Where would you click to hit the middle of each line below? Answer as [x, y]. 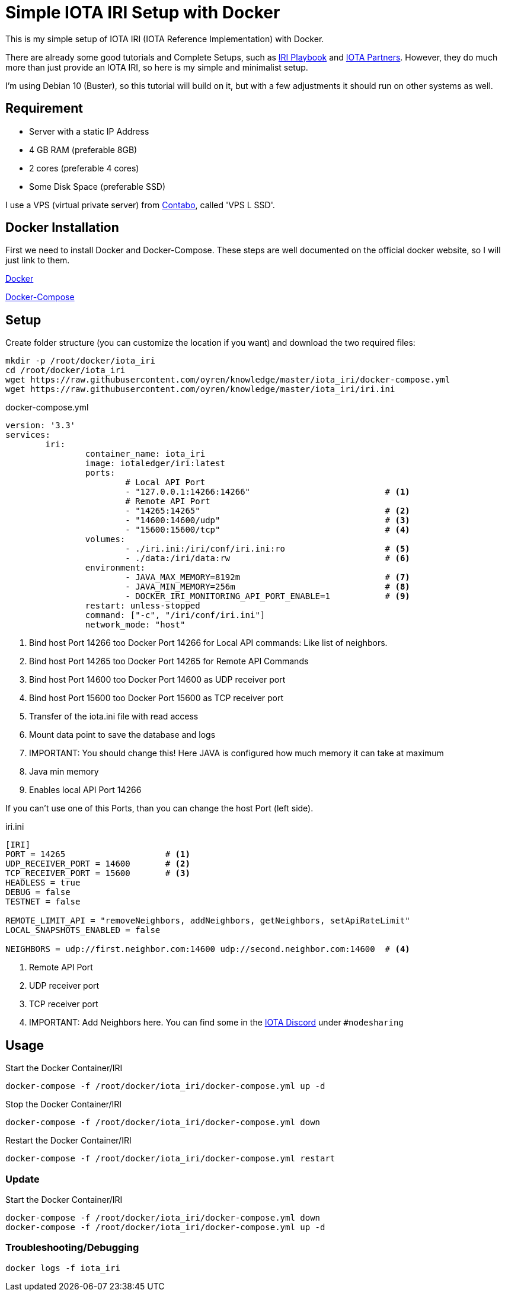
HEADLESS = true [43, 883]
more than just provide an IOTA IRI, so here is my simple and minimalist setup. [157, 67]
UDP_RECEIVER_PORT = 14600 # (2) [98, 864]
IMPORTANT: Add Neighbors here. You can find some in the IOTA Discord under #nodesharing [216, 1023]
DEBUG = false [38, 892]
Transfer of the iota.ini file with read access [114, 716]
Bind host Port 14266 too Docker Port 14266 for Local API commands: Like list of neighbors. [208, 643]
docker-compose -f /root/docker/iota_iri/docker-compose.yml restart [170, 1159]
